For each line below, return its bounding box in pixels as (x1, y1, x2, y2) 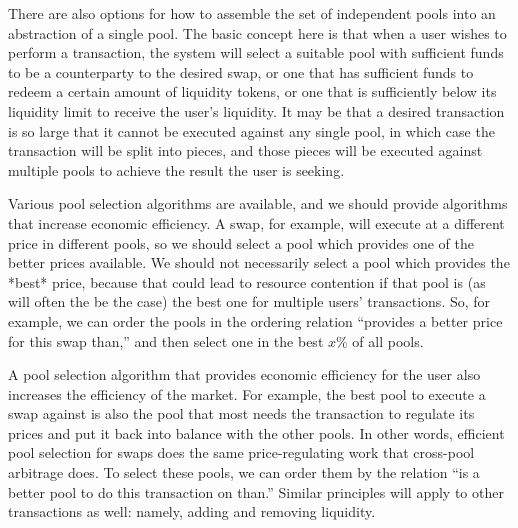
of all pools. (352, 330, 424, 351)
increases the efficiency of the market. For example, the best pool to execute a (8, 383, 486, 404)
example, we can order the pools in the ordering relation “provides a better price (8, 310, 503, 331)
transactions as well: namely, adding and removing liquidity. (8, 501, 376, 522)
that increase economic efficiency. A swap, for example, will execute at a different (8, 212, 505, 233)
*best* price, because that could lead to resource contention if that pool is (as (8, 271, 486, 292)
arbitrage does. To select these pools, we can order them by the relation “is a (8, 462, 480, 483)
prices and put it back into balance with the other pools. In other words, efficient (8, 422, 505, 443)
